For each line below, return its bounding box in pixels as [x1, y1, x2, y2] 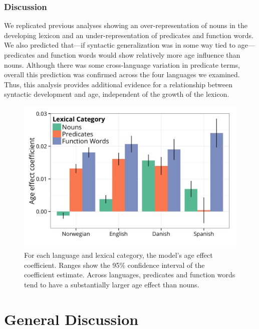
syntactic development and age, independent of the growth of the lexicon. [4, 89, 229, 99]
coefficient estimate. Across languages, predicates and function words [24, 269, 235, 280]
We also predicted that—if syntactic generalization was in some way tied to [4, 40, 235, 50]
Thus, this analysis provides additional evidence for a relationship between [4, 79, 232, 89]
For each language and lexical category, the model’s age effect [24, 249, 213, 260]
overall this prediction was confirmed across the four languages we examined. [4, 69, 240, 80]
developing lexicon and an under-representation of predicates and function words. [4, 30, 253, 40]
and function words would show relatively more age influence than [37, 50, 240, 60]
